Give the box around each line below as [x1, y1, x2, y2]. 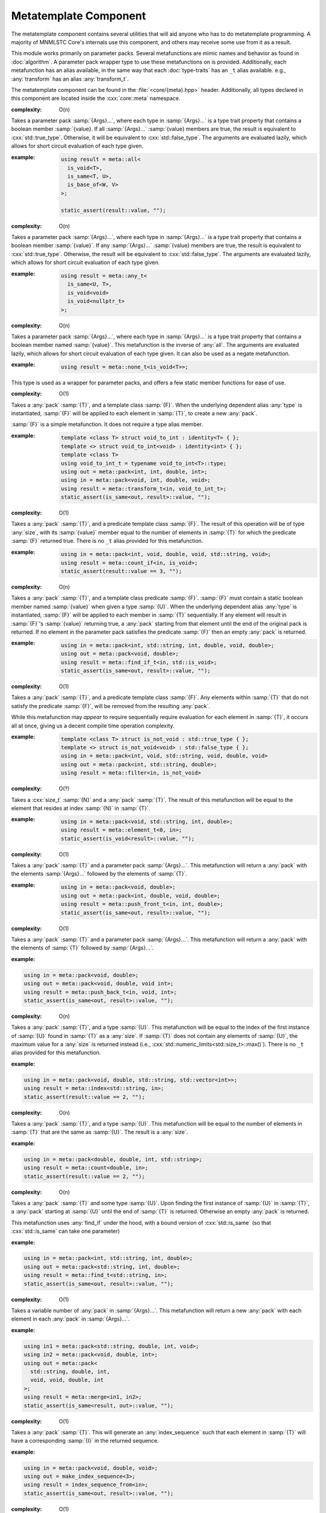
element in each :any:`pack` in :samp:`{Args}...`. [11, 1315, 130, 1322]
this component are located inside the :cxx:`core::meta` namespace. [11, 94, 181, 102]
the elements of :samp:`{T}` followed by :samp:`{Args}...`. [11, 944, 154, 951]
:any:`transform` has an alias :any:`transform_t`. [11, 75, 129, 82]
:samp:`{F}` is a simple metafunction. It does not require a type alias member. [11, 421, 203, 428]
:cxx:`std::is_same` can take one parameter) [11, 1227, 120, 1235]
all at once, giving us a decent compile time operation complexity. [11, 722, 174, 729]
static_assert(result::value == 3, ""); [60, 568, 182, 574]
